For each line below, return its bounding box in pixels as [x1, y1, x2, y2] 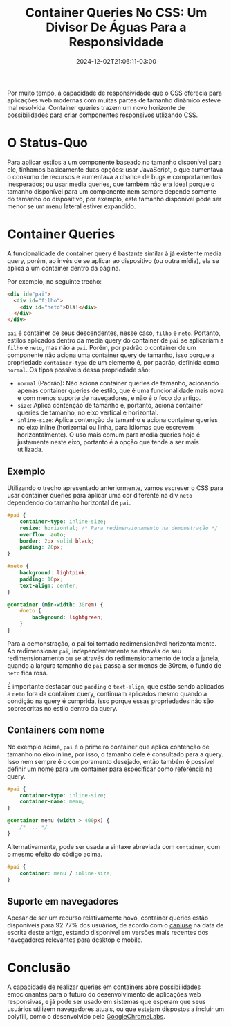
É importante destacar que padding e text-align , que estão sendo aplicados [7, 682, 225, 690]
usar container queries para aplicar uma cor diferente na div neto [7, 491, 192, 499]
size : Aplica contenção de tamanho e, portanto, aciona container [17, 401, 203, 410]
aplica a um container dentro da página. [7, 264, 121, 272]
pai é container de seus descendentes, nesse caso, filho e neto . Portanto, [7, 329, 221, 337]
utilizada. [17, 445, 44, 454]
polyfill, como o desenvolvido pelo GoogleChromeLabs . [7, 1012, 166, 1021]
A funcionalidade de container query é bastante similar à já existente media [7, 249, 222, 257]
